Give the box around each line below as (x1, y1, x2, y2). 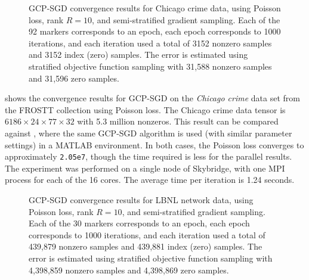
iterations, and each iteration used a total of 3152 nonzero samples (29, 36, 272, 49)
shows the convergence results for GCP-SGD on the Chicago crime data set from (5, 92, 300, 104)
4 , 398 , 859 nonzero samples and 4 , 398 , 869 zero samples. (29, 263, 229, 276)
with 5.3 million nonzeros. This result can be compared (77, 115, 279, 127)
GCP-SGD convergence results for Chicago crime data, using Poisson (29, 2, 281, 14)
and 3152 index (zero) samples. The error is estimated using (29, 48, 248, 61)
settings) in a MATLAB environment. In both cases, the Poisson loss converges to (5, 138, 304, 151)
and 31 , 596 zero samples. (29, 71, 119, 84)
